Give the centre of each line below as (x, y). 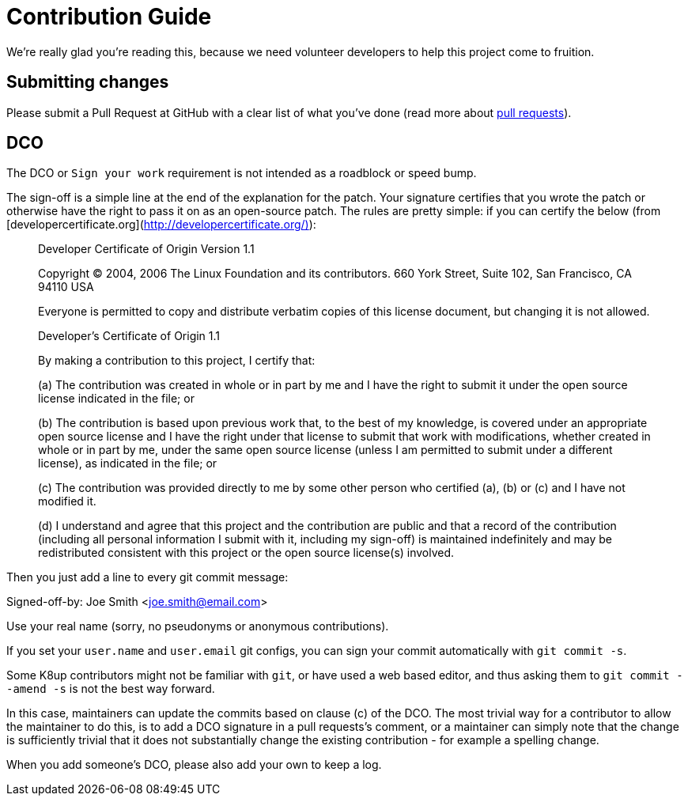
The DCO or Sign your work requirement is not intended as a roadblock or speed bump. (242, 173)
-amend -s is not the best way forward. (111, 689)
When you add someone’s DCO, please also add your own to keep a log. (194, 765)
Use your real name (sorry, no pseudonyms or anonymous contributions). (198, 626)
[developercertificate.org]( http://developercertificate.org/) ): (161, 225)
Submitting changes (88, 82)
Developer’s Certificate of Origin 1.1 (129, 336)
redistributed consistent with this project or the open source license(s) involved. (246, 553)
